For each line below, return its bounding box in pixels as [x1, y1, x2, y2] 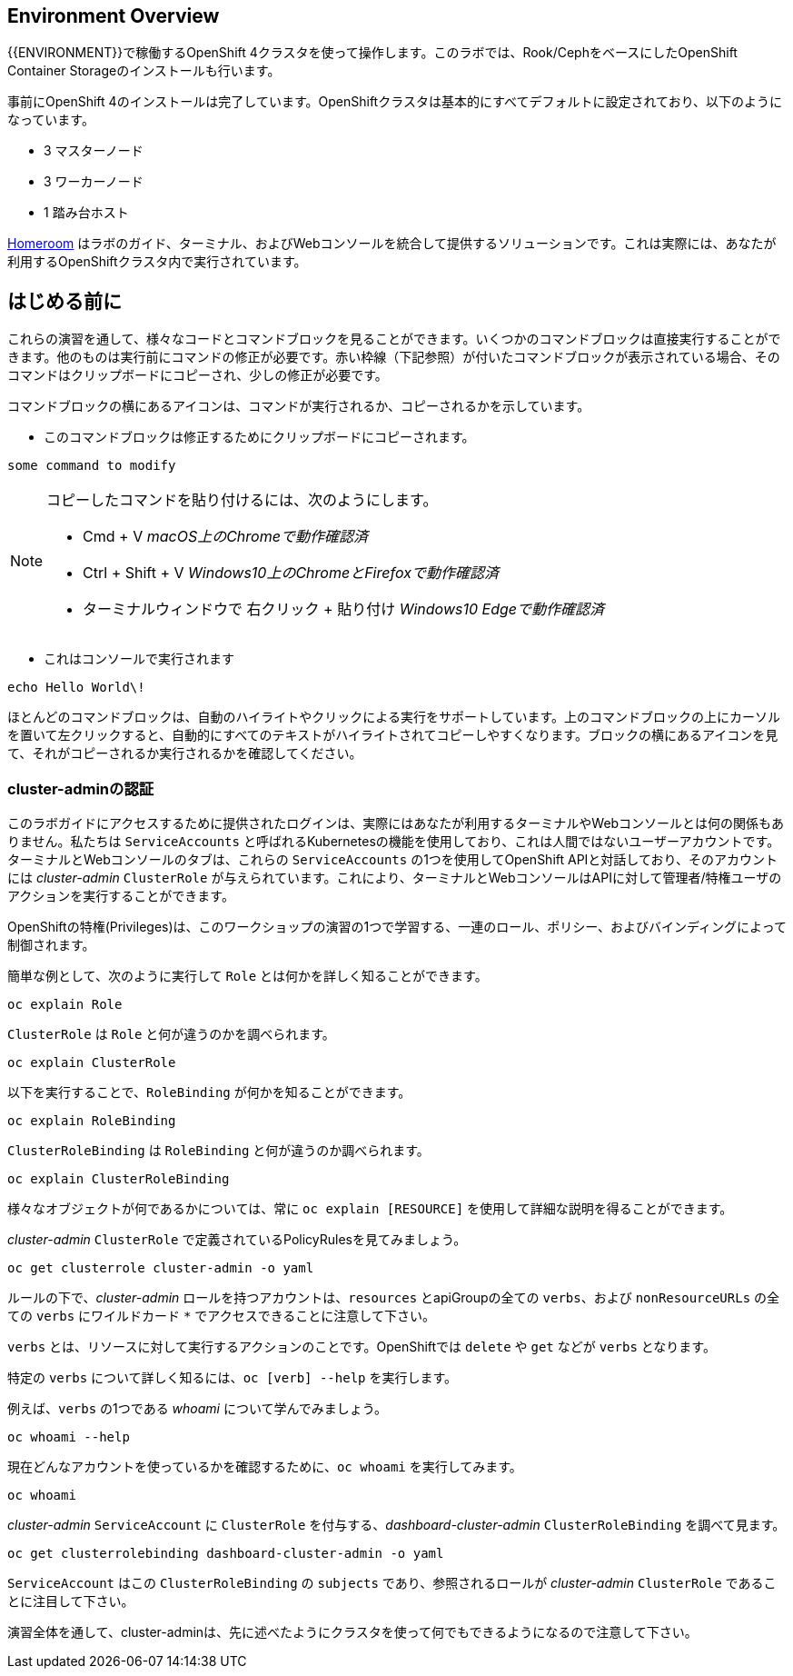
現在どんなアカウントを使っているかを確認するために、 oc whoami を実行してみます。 [7, 1459, 522, 1475]
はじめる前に [7, 289, 122, 313]
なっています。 [7, 112, 94, 128]
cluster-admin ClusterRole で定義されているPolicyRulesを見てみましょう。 [7, 1232, 467, 1248]
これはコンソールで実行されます [44, 651, 234, 667]
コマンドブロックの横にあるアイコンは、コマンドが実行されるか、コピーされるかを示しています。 [7, 398, 590, 414]
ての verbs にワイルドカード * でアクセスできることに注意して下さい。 [7, 1308, 435, 1324]
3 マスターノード [44, 143, 144, 159]
